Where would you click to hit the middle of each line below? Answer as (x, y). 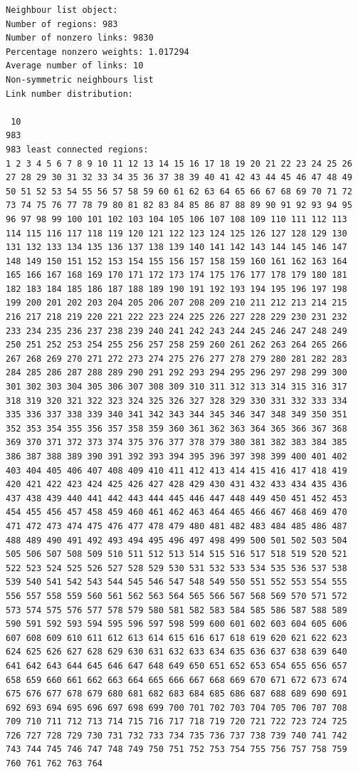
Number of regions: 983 (62, 24)
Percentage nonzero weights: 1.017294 (98, 52)
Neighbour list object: (62, 10)
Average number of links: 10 (75, 66)
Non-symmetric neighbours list (80, 79)
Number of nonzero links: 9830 (80, 38)
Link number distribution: (69, 94)
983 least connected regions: (77, 149)
